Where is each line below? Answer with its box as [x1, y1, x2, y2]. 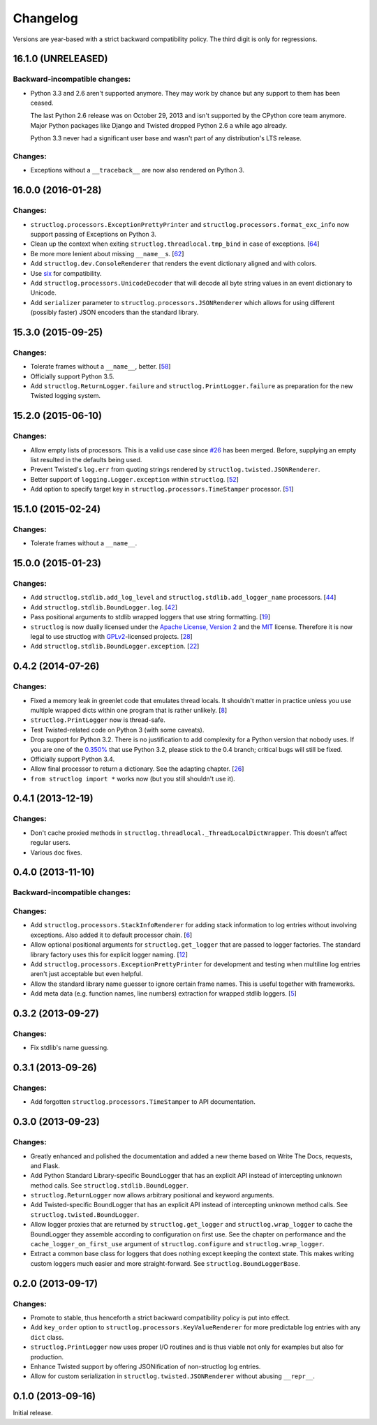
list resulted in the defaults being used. [30, 455, 142, 464]
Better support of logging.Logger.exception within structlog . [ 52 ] [30, 475, 239, 483]
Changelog [13, 10, 78, 26]
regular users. [30, 839, 71, 847]
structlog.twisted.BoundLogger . [30, 1210, 140, 1218]
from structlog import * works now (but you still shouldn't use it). [30, 774, 235, 783]
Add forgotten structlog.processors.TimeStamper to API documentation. [30, 1098, 256, 1106]
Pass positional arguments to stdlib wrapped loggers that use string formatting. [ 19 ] [30, 613, 271, 621]
